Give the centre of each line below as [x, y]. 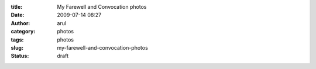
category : [23, 32]
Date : [18, 15]
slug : [17, 47]
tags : [17, 39]
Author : [20, 23]
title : [17, 7]
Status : [20, 56]
